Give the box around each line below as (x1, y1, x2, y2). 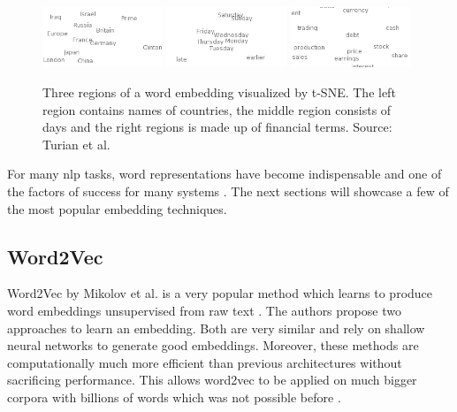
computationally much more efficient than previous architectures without (7, 353, 402, 371)
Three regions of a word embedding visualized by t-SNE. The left (42, 82, 396, 101)
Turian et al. (42, 134, 110, 153)
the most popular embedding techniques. (7, 199, 227, 217)
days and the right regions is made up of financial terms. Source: (42, 118, 392, 136)
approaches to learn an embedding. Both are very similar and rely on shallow (7, 318, 425, 337)
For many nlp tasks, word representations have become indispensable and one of (7, 164, 442, 183)
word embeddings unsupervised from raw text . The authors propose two (7, 301, 401, 319)
